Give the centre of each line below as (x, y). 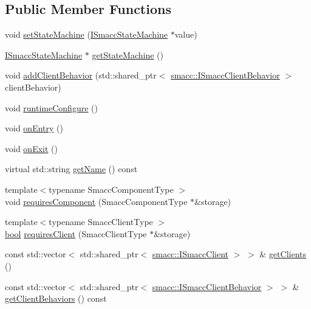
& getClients (283, 254)
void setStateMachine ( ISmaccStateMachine (87, 34)
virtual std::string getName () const (71, 169)
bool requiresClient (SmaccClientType (76, 233)
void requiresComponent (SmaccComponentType (96, 201)
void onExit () (31, 148)
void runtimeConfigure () (51, 107)
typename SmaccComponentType (111, 189)
